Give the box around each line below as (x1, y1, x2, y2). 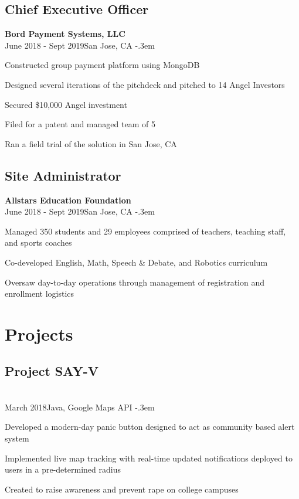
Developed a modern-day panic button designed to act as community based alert (5, 420, 295, 433)
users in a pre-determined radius (5, 463, 121, 476)
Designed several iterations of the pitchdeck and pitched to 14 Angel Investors (5, 78, 285, 90)
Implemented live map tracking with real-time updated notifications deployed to (5, 452, 293, 464)
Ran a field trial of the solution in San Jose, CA (5, 137, 177, 150)
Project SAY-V (5, 362, 98, 380)
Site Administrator (5, 166, 121, 184)
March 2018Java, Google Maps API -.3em (5, 400, 155, 413)
